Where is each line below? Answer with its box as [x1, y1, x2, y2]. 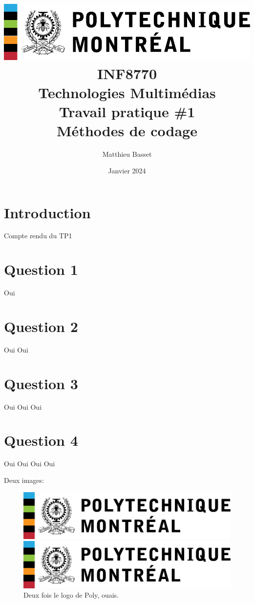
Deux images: [4, 475, 44, 485]
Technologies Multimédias [38, 83, 216, 102]
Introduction [4, 202, 91, 222]
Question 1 [4, 259, 78, 279]
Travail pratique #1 [59, 102, 195, 122]
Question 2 [4, 316, 78, 336]
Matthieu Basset [102, 149, 152, 159]
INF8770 [97, 63, 157, 83]
